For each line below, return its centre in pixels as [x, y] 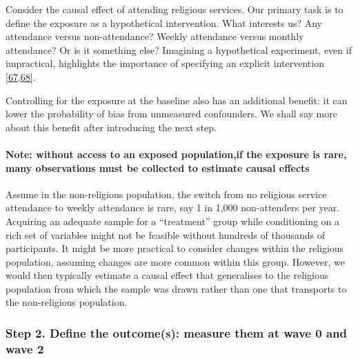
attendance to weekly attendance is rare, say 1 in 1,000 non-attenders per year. [173, 207]
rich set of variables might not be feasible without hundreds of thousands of [165, 234]
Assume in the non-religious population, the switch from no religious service [166, 194]
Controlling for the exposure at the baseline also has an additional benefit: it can [177, 100]
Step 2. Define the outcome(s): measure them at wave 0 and [176, 333]
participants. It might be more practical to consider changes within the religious [175, 248]
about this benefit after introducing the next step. [111, 127]
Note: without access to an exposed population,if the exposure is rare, [176, 154]
